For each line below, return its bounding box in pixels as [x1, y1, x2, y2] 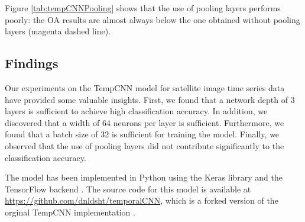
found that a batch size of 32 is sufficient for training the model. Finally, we [5, 128, 280, 140]
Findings [5, 54, 59, 72]
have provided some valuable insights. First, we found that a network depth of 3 [5, 93, 295, 105]
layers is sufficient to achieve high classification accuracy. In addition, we [5, 105, 268, 117]
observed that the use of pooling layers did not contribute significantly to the [5, 139, 284, 152]
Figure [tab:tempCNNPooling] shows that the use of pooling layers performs [5, 2, 281, 14]
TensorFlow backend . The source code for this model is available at [5, 182, 251, 195]
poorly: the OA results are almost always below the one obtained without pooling [5, 13, 300, 25]
